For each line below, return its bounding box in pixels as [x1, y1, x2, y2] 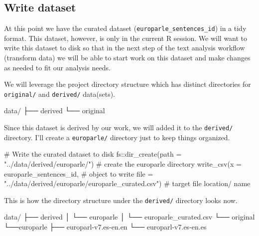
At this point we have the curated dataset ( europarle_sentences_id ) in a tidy [4, 23, 247, 33]
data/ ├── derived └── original [4, 105, 105, 116]
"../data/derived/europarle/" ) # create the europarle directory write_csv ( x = [4, 158, 242, 169]
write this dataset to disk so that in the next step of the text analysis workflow [4, 42, 245, 53]
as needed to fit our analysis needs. [4, 62, 111, 72]
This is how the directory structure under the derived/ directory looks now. [4, 195, 238, 205]
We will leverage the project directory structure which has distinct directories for [4, 79, 251, 89]
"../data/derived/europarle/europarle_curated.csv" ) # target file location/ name [4, 178, 251, 189]
